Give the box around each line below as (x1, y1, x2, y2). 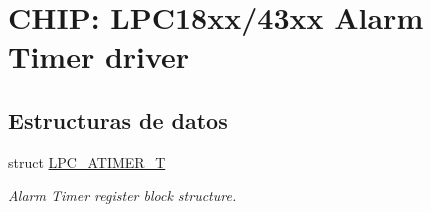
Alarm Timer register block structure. (8, 185, 237, 206)
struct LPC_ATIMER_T (8, 151, 166, 172)
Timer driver (8, 36, 190, 77)
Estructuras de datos (8, 104, 228, 135)
